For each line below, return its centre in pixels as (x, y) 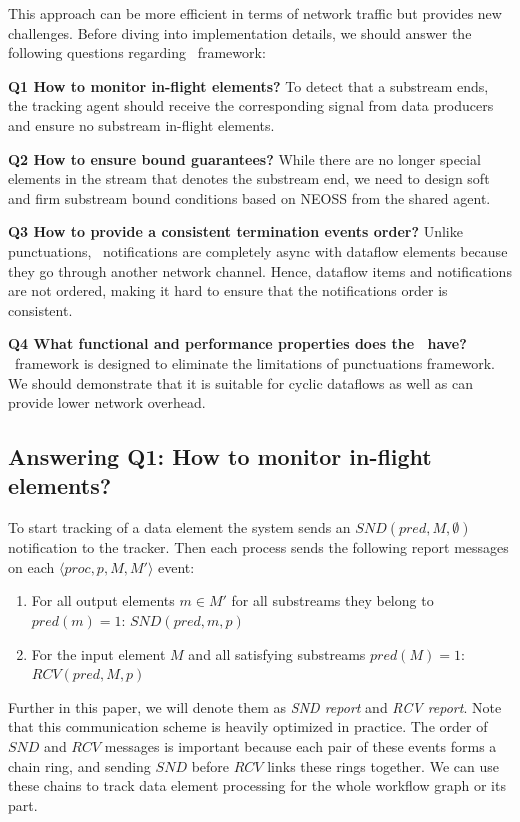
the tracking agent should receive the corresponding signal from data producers (251, 105)
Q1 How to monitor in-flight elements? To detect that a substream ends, (248, 85)
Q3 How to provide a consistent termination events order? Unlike (235, 231)
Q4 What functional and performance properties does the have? (237, 343)
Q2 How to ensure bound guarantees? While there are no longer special (244, 158)
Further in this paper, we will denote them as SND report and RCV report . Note (255, 706)
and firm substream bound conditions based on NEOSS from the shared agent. (249, 197)
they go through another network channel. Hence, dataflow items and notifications (260, 270)
